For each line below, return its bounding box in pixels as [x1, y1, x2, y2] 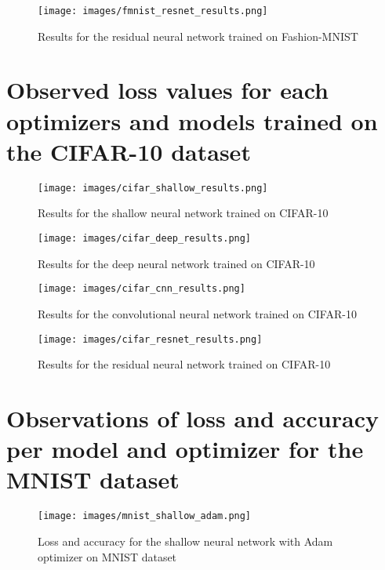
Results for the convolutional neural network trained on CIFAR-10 [38, 305, 357, 321]
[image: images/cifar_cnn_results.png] [38, 283, 245, 295]
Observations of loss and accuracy [6, 401, 379, 434]
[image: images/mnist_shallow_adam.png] [38, 510, 252, 522]
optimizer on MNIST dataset [38, 548, 177, 565]
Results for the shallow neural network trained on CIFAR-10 [38, 205, 329, 221]
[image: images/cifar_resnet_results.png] [38, 333, 263, 345]
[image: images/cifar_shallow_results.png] [38, 182, 268, 194]
